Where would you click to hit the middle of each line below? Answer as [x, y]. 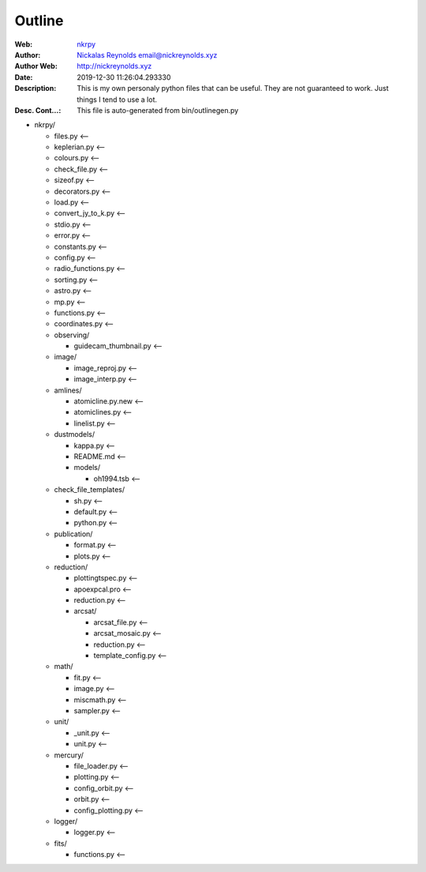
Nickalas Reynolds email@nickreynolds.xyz [147, 54]
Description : [35, 88]
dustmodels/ [75, 434]
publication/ [73, 534]
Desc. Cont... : [38, 110]
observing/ [72, 335]
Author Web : [36, 66]
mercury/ [69, 755]
